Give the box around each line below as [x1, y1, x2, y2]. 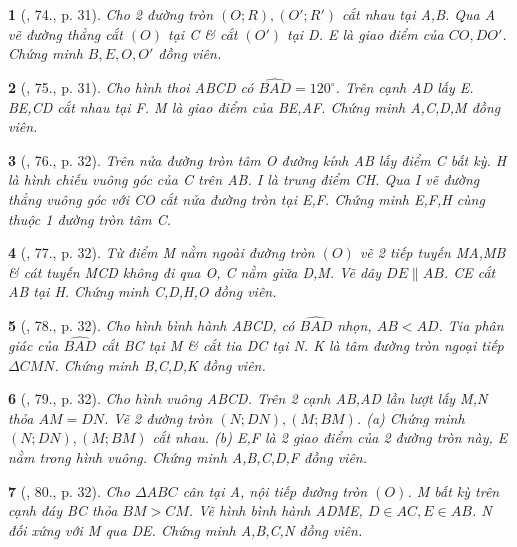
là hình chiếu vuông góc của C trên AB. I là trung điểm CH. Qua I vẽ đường [8, 169, 480, 190]
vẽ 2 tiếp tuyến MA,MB [359, 242, 506, 263]
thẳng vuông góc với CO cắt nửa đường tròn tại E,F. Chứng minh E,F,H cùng [8, 188, 485, 209]
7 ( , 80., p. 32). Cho [8, 480, 130, 501]
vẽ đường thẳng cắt [8, 23, 123, 44]
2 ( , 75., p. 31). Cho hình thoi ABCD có [8, 77, 254, 97]
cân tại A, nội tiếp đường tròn [182, 480, 368, 501]
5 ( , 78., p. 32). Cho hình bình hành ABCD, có [8, 315, 295, 336]
